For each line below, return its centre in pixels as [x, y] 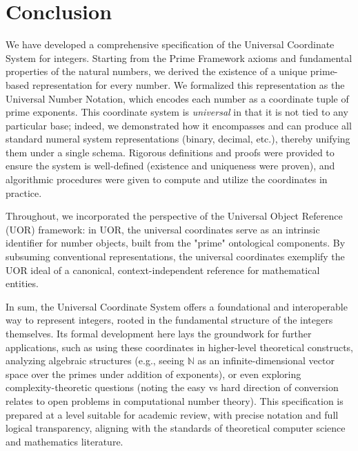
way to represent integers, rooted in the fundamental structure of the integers [169, 320]
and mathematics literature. [64, 441]
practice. [24, 192]
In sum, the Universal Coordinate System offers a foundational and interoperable [177, 306]
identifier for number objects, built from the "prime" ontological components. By [176, 243]
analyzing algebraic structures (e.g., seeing [95, 360]
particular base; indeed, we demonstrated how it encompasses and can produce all [179, 125]
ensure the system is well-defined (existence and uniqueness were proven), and [170, 166]
